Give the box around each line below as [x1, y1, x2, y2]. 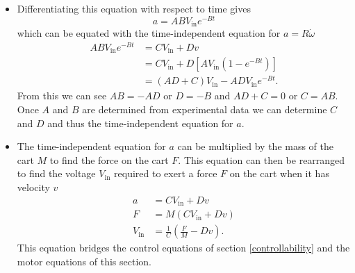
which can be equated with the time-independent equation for [17, 26, 281, 40]
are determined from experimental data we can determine [82, 102, 327, 117]
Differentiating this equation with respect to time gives [17, 1, 251, 15]
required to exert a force [114, 166, 217, 181]
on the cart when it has [229, 166, 329, 181]
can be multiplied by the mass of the [177, 139, 334, 154]
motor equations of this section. [17, 254, 151, 268]
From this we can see [17, 88, 107, 103]
